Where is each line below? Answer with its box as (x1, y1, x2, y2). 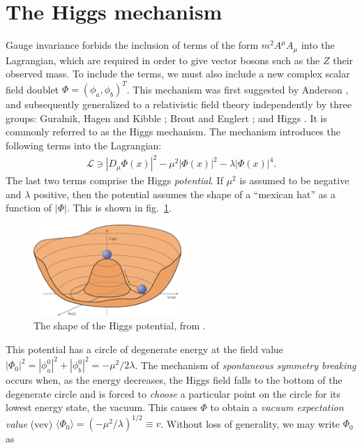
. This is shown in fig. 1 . (66, 200, 172, 215)
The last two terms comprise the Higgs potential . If (6, 173, 223, 188)
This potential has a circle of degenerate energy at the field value (6, 342, 284, 357)
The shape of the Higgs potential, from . (33, 318, 206, 333)
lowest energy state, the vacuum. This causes (6, 400, 197, 415)
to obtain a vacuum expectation (210, 400, 344, 415)
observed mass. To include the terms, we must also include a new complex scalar (6, 66, 350, 81)
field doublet (6, 82, 59, 96)
